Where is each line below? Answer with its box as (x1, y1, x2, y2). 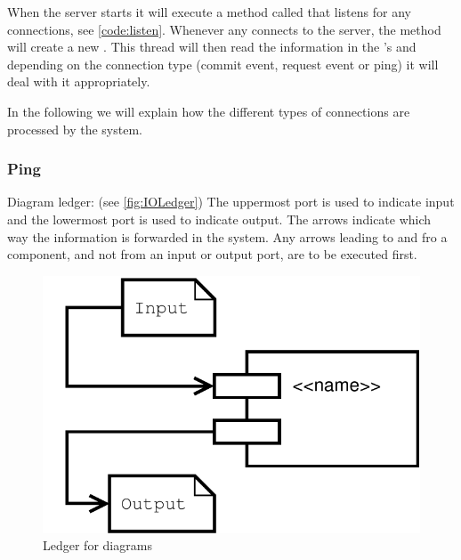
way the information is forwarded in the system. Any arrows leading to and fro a (7, 227, 448, 246)
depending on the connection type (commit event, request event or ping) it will (7, 54, 439, 73)
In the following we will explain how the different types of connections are (7, 101, 410, 120)
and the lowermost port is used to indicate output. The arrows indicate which (7, 209, 432, 228)
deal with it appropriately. (7, 72, 150, 91)
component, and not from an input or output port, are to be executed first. (7, 245, 417, 264)
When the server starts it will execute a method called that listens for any (7, 3, 411, 20)
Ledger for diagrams (43, 536, 152, 555)
